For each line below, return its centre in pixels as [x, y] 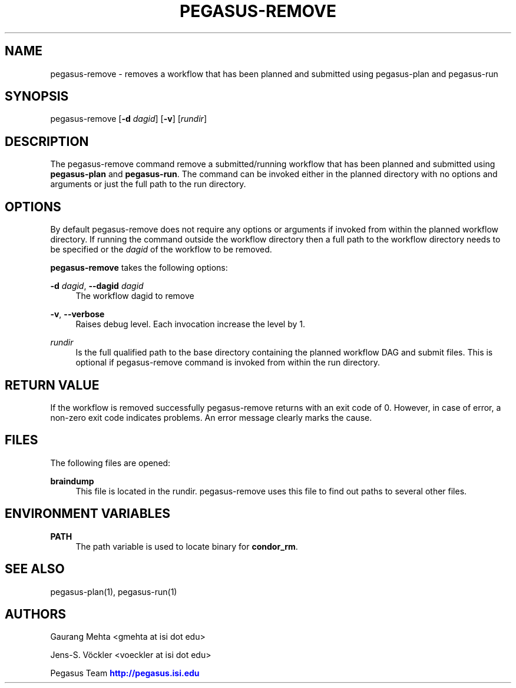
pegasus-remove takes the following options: [139, 268]
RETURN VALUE [52, 385]
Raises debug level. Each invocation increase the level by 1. [190, 324]
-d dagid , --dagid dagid [97, 286]
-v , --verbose [77, 314]
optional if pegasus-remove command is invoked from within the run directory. [228, 363]
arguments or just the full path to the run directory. [148, 184]
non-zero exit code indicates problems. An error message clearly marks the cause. [211, 417]
